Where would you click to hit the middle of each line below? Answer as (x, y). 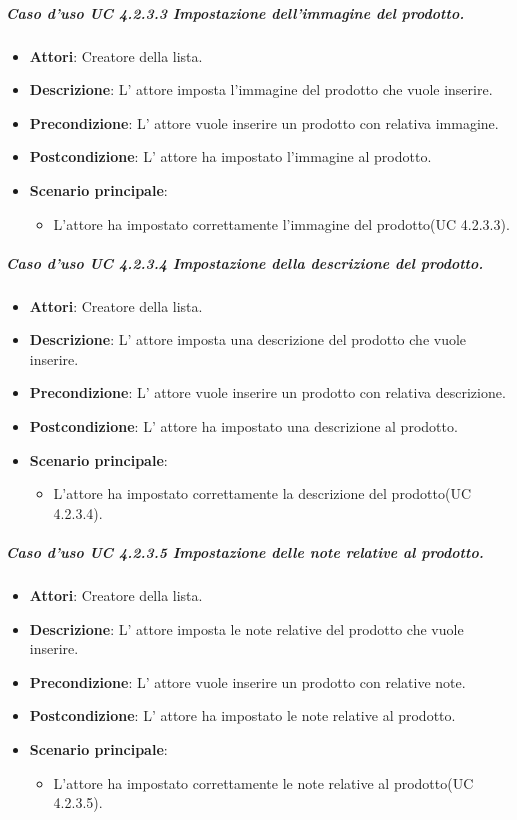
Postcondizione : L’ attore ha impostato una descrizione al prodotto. (243, 426)
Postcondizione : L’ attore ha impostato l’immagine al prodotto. (230, 156)
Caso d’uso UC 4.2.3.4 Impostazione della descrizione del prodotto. (245, 262)
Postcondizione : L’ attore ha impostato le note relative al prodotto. (242, 715)
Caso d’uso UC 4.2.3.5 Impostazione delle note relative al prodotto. (245, 552)
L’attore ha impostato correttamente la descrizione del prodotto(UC (262, 493)
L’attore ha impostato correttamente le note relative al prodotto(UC (263, 782)
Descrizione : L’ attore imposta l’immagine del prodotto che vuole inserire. (261, 89)
